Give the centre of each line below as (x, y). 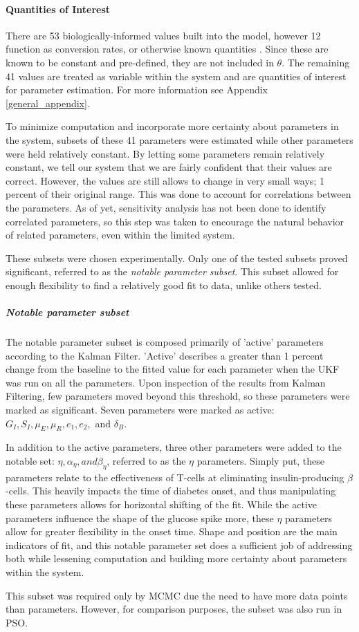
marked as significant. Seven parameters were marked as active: (140, 410)
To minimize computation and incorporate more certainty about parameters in (172, 126)
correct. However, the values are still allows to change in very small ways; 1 (165, 180)
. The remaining (316, 62)
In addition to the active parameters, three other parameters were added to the (174, 447)
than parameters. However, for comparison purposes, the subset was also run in (174, 609)
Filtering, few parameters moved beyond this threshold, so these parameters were (178, 396)
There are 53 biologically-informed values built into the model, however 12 (163, 35)
